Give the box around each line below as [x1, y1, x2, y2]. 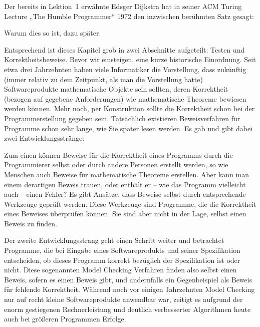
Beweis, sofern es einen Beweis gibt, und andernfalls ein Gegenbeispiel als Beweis [4, 274, 252, 284]
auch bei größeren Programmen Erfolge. [4, 313, 126, 324]
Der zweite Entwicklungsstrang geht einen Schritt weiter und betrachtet [4, 235, 224, 245]
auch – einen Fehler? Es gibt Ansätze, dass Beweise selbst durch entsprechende [4, 189, 246, 199]
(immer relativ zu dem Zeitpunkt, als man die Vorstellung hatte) [4, 74, 203, 84]
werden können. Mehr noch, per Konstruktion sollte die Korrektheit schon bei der [4, 103, 255, 114]
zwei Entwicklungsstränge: [4, 133, 85, 143]
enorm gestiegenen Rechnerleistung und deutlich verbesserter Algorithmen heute [4, 303, 251, 314]
